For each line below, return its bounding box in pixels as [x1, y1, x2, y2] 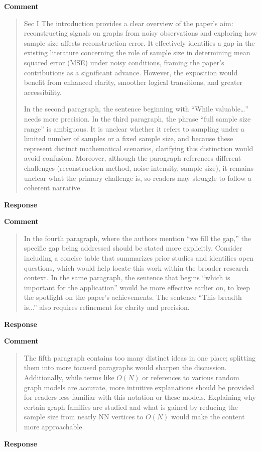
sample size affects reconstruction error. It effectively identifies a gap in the [24, 37, 255, 48]
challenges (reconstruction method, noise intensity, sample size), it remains [24, 162, 253, 173]
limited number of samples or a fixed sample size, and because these [24, 133, 233, 144]
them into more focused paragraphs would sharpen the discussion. [24, 362, 227, 373]
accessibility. [24, 86, 62, 97]
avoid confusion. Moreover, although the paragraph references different [24, 153, 241, 163]
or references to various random [142, 372, 239, 382]
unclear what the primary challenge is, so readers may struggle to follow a [24, 172, 251, 183]
